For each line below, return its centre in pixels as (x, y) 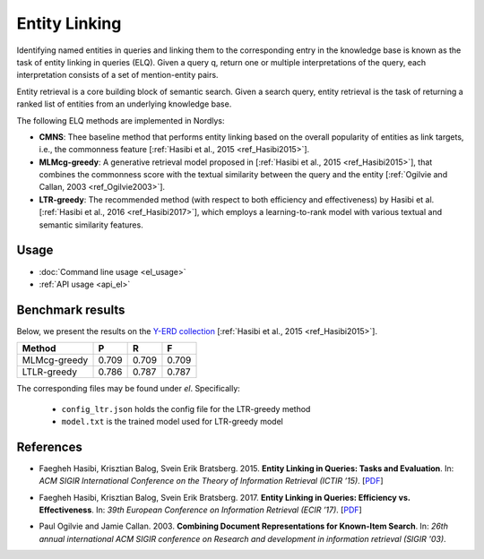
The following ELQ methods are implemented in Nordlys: (121, 120)
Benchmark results (71, 310)
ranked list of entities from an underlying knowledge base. (124, 104)
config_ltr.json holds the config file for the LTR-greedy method (186, 408)
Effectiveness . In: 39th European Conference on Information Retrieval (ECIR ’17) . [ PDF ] (200, 510)
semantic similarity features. (91, 225)
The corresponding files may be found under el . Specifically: (129, 389)
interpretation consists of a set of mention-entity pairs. (117, 75)
